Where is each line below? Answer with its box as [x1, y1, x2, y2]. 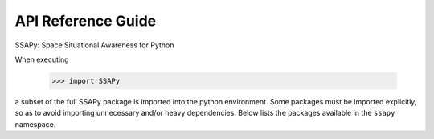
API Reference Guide [14, 12, 157, 30]
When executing [14, 55, 69, 64]
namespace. [14, 119, 56, 129]
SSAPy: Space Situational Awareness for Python [14, 40, 174, 50]
